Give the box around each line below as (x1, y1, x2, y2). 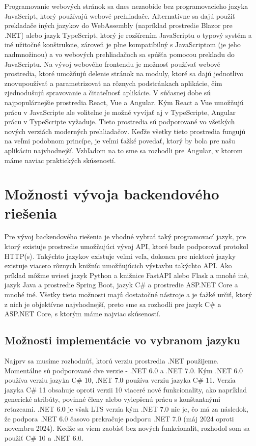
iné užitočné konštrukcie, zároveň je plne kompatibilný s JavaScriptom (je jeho (4, 39, 241, 50)
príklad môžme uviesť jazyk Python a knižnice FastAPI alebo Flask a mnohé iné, (4, 270, 249, 280)
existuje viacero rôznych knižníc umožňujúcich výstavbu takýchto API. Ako (4, 260, 232, 271)
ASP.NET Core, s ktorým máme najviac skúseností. (4, 308, 161, 319)
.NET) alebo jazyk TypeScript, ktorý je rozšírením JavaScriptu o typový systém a (4, 29, 252, 40)
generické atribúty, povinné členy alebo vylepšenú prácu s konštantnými (4, 394, 221, 404)
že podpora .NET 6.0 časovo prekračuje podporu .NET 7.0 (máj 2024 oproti (4, 413, 234, 423)
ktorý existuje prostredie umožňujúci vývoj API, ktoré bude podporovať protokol (4, 241, 249, 251)
